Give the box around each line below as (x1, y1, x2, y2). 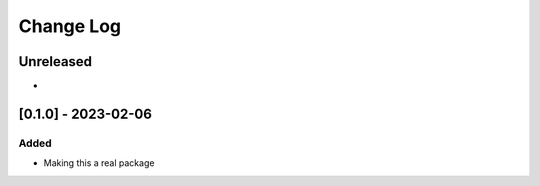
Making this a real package (43, 157, 155, 169)
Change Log (18, 15, 122, 37)
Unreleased (18, 53, 93, 70)
